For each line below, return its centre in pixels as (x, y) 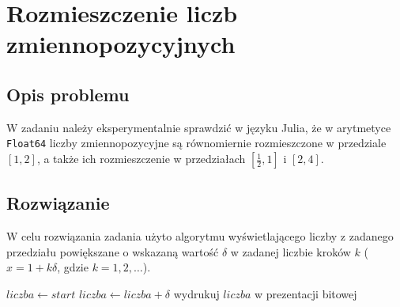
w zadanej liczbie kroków (291, 251)
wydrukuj (196, 294)
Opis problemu (68, 94)
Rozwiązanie (58, 203)
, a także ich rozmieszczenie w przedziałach (141, 159)
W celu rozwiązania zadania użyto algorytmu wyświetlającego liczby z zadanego (200, 236)
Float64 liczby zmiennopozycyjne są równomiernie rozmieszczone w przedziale (196, 143)
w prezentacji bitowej (306, 294)
